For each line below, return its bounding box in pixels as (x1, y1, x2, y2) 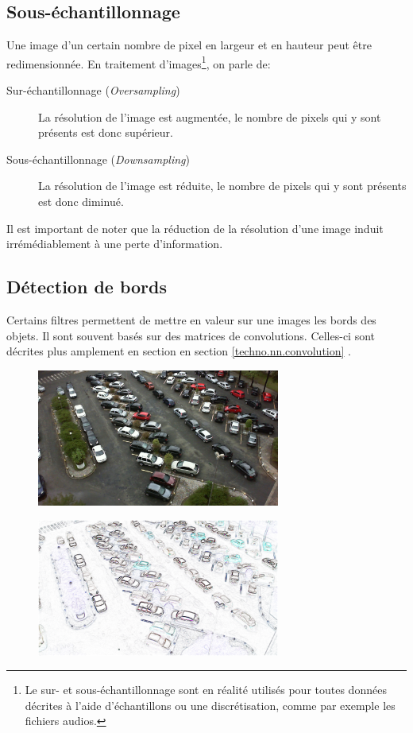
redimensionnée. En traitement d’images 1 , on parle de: (6, 52, 271, 72)
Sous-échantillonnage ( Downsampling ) (6, 150, 191, 167)
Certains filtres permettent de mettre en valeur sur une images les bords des (6, 312, 376, 328)
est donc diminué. (38, 193, 124, 210)
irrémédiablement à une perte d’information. (6, 235, 223, 252)
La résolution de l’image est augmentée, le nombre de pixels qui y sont (38, 108, 381, 125)
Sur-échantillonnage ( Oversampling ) (6, 82, 180, 99)
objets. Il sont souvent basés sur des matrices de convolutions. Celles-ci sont (6, 327, 376, 343)
